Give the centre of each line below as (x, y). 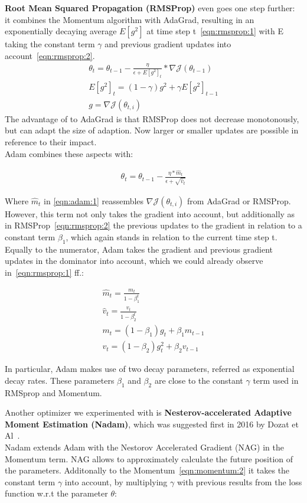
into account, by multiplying (116, 481)
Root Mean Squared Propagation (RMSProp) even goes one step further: (150, 8)
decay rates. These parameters (60, 380)
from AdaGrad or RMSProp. (239, 200)
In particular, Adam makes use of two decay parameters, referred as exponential (150, 369)
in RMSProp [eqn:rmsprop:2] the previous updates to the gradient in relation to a (153, 225)
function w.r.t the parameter (56, 493)
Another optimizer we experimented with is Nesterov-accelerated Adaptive (148, 412)
